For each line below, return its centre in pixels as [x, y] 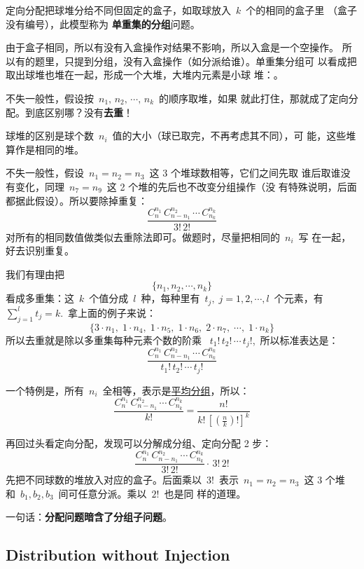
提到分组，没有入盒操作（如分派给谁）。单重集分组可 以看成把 [215, 61]
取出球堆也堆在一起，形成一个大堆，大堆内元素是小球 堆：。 [145, 75]
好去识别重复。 [40, 251]
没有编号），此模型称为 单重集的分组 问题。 [103, 23]
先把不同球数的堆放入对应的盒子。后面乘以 [104, 480]
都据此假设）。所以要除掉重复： [77, 200]
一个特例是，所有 [45, 390]
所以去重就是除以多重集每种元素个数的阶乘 [104, 340]
